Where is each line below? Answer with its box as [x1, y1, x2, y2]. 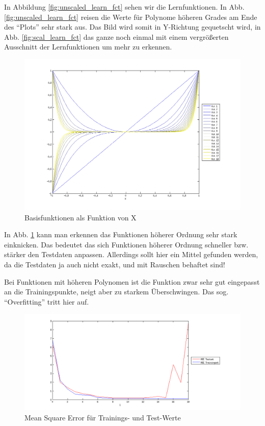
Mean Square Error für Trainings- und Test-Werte [24, 412, 181, 422]
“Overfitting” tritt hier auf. [4, 296, 89, 307]
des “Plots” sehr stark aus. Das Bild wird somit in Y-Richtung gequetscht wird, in [4, 21, 261, 32]
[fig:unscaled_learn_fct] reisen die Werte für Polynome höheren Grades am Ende [4, 11, 257, 22]
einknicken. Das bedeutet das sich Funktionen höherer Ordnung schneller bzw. [4, 239, 249, 249]
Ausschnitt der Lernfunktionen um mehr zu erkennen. [4, 41, 172, 52]
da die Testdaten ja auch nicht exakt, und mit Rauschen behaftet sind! [4, 259, 225, 269]
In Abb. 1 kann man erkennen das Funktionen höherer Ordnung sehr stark [4, 229, 237, 240]
